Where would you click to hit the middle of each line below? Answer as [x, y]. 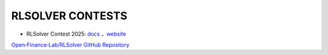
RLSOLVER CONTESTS [69, 16]
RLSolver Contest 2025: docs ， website [76, 34]
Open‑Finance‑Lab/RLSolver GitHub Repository [70, 45]
